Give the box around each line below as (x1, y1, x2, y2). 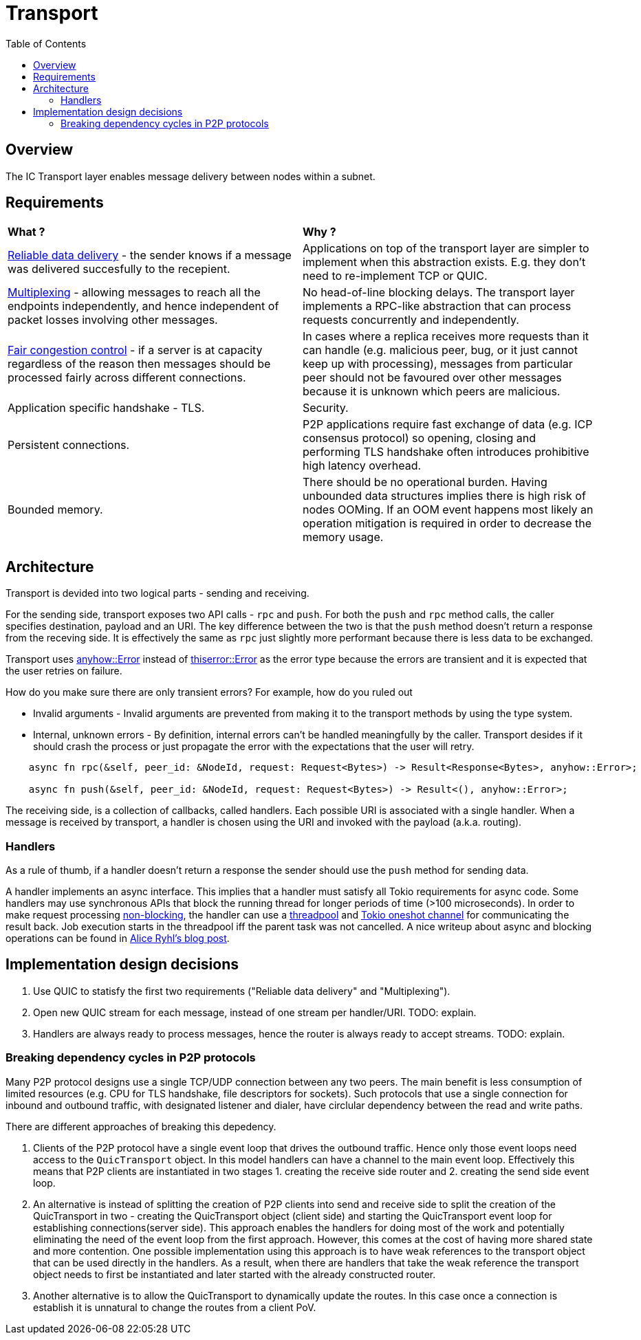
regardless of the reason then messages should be (8, 357, 271, 371)
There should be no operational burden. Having (303, 475, 547, 490)
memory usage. (303, 530, 384, 545)
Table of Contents (6, 37, 87, 50)
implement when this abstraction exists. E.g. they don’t (303, 255, 586, 270)
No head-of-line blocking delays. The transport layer (303, 285, 575, 300)
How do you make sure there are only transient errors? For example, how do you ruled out (6, 686, 413, 699)
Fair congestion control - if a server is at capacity (8, 343, 263, 358)
